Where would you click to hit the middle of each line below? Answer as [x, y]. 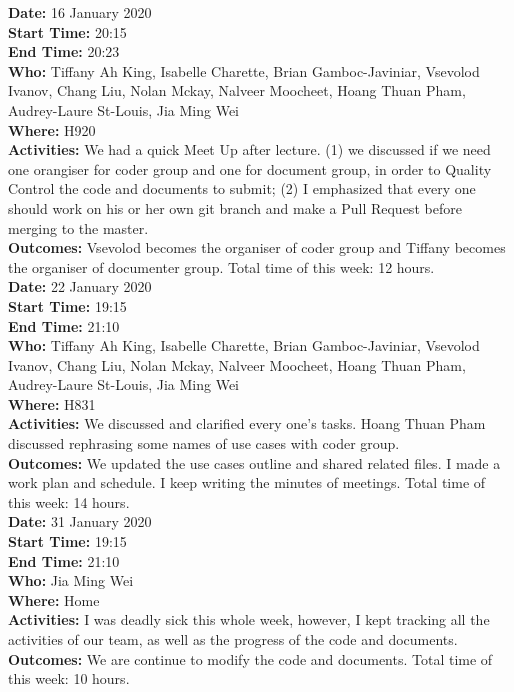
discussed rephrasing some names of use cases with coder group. [204, 443]
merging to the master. [78, 227]
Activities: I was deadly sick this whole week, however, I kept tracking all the [249, 619]
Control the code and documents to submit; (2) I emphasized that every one [242, 188]
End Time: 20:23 [64, 51]
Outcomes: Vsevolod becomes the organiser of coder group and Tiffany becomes [257, 247]
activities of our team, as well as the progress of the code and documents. [233, 639]
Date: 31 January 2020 [80, 521]
